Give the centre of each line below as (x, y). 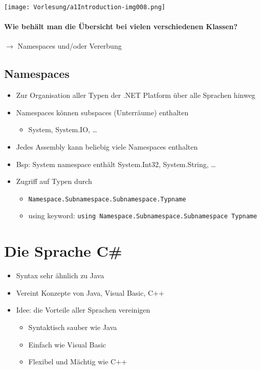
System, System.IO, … (63, 129)
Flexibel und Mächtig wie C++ (78, 362)
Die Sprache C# (63, 251)
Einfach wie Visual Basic (67, 344)
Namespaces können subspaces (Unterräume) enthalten (102, 112)
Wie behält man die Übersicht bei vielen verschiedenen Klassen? (121, 26)
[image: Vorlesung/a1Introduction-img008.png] (85, 7)
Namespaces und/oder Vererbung (70, 46)
